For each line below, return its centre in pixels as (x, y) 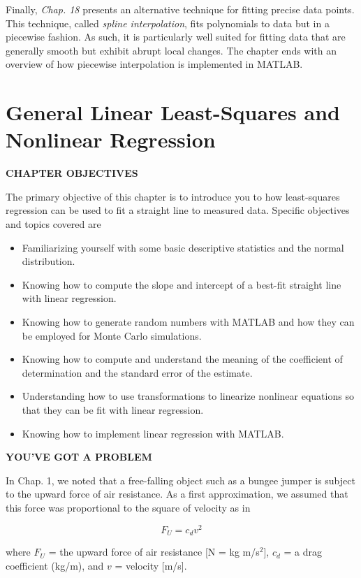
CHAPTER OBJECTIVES (72, 173)
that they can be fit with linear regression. (113, 410)
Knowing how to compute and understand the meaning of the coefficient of (182, 359)
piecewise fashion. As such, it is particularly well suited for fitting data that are (176, 37)
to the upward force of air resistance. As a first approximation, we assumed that (177, 494)
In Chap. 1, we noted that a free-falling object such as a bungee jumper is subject (180, 480)
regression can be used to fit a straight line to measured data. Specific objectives (178, 210)
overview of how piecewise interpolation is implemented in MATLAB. (154, 64)
